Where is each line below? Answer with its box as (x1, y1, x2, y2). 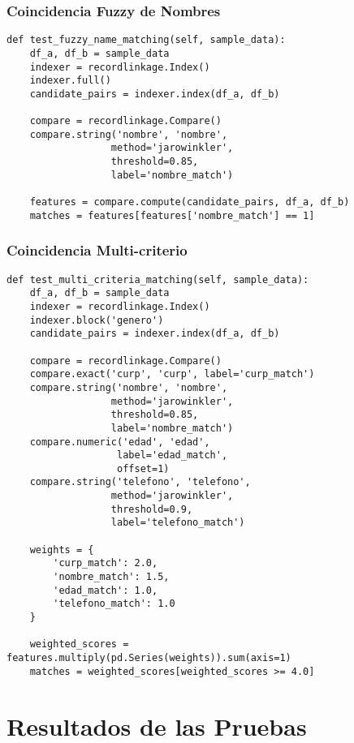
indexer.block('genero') (29, 314, 164, 326)
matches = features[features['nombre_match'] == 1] (29, 209, 315, 221)
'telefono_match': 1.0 (53, 598, 175, 610)
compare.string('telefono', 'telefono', (29, 476, 251, 488)
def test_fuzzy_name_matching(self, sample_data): (6, 34, 286, 46)
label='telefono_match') (110, 517, 245, 529)
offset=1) (117, 462, 170, 475)
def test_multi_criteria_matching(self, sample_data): (6, 273, 309, 286)
